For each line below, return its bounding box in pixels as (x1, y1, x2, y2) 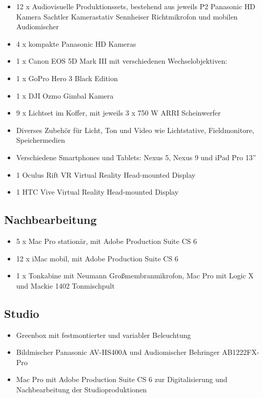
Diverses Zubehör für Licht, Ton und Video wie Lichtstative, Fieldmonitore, (16, 124, 254, 135)
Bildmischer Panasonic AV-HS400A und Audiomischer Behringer (16, 347, 220, 357)
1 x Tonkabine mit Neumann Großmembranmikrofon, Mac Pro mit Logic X (16, 270, 254, 281)
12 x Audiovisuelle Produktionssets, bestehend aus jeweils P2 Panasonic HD (16, 1, 255, 11)
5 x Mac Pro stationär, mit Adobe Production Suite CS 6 (16, 235, 197, 246)
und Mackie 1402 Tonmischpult (16, 280, 115, 291)
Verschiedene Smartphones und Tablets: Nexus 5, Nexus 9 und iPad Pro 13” (16, 151, 256, 162)
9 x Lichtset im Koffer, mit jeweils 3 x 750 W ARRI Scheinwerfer (16, 107, 221, 118)
